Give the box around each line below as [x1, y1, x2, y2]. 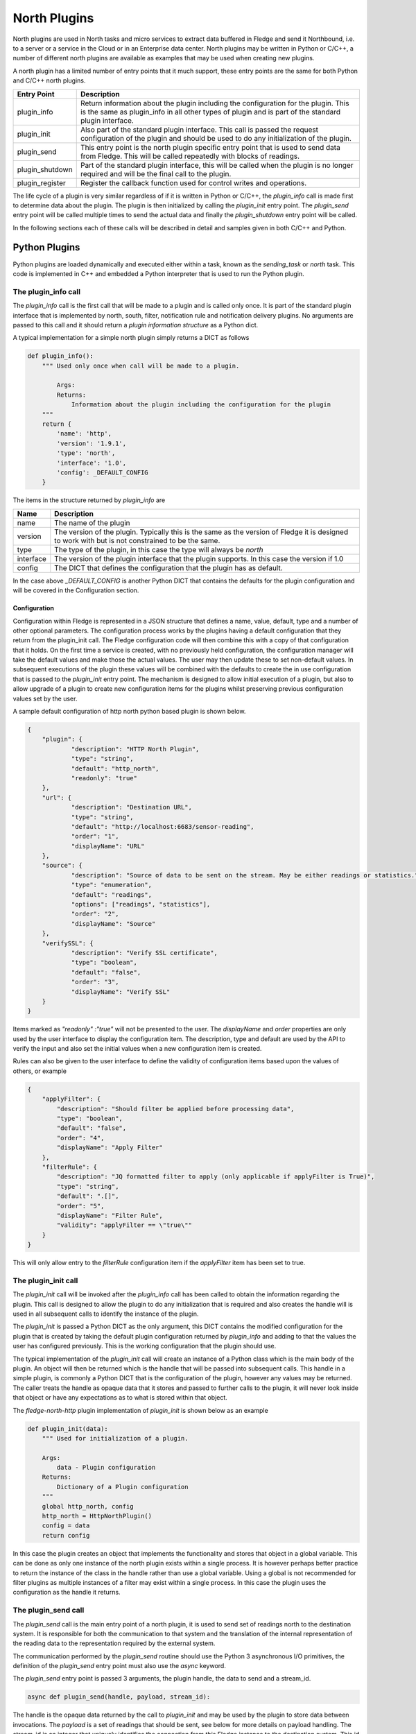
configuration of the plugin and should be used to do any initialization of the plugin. [80, 133, 352, 143]
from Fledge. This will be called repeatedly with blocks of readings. [80, 151, 300, 161]
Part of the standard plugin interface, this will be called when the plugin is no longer [80, 160, 354, 170]
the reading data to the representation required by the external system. [12, 1639, 216, 1647]
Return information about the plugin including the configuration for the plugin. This [80, 98, 349, 108]
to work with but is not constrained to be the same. [54, 535, 220, 545]
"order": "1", [71, 832, 119, 841]
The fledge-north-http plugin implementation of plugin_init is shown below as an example [12, 1406, 268, 1414]
